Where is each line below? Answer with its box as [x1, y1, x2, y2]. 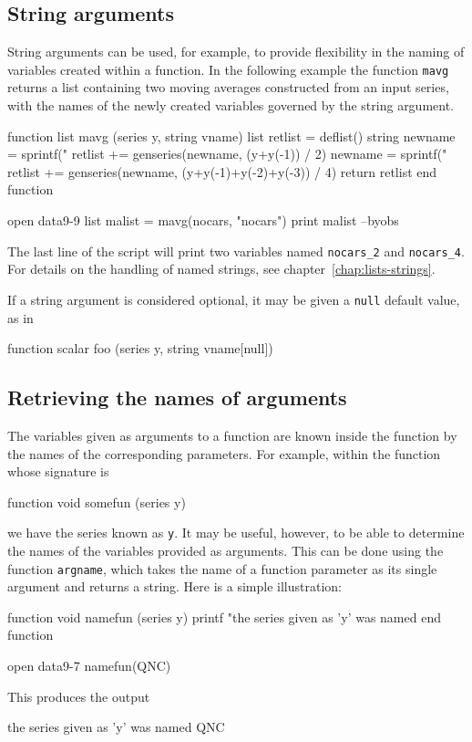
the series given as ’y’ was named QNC [7, 717, 225, 737]
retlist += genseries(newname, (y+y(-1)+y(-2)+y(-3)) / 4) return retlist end [7, 162, 437, 181]
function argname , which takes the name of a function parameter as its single [7, 559, 437, 578]
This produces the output [7, 686, 150, 705]
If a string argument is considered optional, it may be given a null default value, [7, 289, 460, 308]
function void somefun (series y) [7, 492, 186, 511]
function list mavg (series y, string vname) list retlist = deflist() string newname [7, 126, 456, 145]
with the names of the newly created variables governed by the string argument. [7, 96, 455, 115]
